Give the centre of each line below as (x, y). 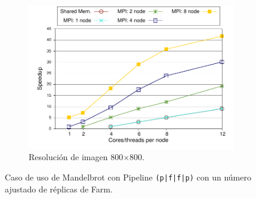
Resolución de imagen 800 (76, 157)
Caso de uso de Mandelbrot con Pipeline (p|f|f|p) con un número (128, 177)
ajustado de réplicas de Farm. (59, 189)
